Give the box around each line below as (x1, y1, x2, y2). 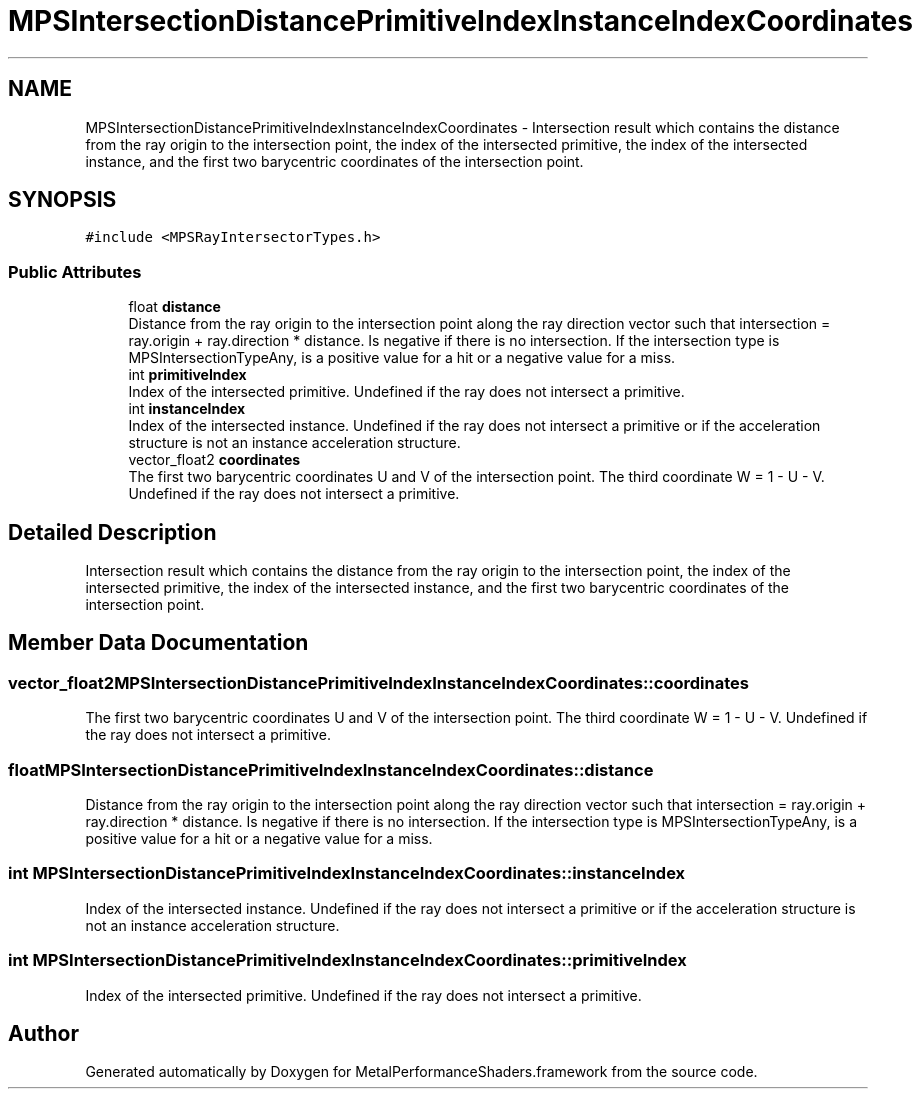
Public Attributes (8, 261, 142, 282)
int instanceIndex (128, 400, 246, 418)
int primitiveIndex (128, 366, 247, 384)
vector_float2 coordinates (128, 451, 301, 469)
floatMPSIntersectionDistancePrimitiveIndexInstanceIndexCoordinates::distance (8, 759, 654, 780)
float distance (128, 298, 221, 316)
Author (8, 1020, 79, 1046)
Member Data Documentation (8, 630, 309, 656)
